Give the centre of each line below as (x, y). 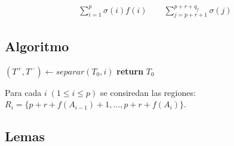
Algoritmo (37, 46)
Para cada (23, 92)
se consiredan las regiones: (148, 92)
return (130, 71)
